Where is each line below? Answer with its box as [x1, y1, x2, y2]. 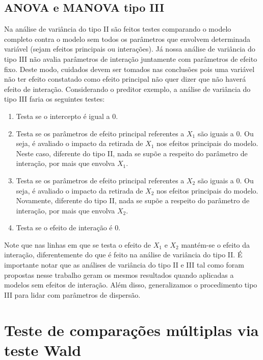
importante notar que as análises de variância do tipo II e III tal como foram [4, 259, 244, 270]
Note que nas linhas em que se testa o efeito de [4, 239, 151, 250]
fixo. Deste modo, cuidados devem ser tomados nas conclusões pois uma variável [4, 63, 255, 74]
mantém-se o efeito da [181, 239, 250, 250]
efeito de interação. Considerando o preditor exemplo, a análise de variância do [4, 83, 251, 94]
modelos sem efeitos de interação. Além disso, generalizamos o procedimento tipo [4, 279, 257, 290]
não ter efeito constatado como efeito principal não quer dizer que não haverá [4, 74, 246, 84]
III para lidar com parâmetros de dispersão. [4, 289, 141, 300]
